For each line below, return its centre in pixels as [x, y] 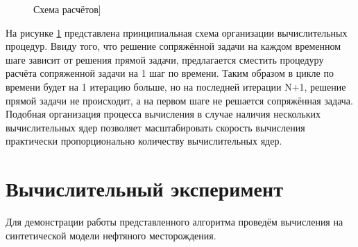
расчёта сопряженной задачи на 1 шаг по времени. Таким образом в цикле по [170, 73]
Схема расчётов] [67, 9]
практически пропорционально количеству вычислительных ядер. [144, 141]
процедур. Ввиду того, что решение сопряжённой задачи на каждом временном [173, 46]
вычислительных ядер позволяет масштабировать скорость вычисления [155, 127]
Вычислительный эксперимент [144, 189]
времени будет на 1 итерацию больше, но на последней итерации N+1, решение [176, 86]
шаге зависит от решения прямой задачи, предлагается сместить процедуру [165, 59]
